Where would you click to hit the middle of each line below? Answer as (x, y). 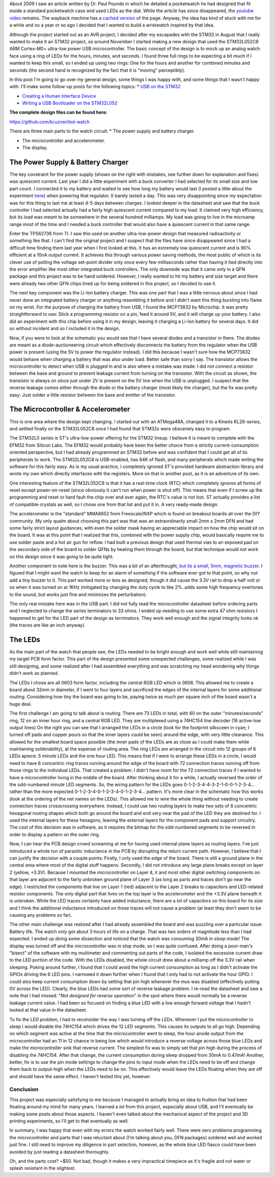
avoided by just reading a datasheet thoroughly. (59, 1152)
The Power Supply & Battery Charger (69, 162)
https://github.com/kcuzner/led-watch (50, 122)
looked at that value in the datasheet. (48, 1010)
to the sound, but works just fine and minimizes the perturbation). (78, 594)
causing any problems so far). (41, 915)
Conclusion (24, 1089)
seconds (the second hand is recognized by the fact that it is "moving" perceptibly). (97, 70)
